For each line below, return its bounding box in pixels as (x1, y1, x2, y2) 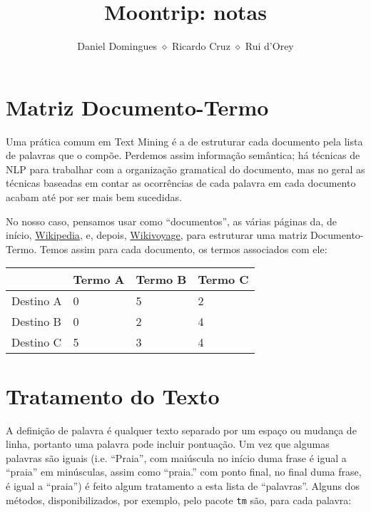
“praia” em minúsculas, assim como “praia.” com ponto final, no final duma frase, (6, 464, 362, 479)
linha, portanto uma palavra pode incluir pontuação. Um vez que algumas (6, 436, 330, 451)
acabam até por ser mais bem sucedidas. (6, 190, 182, 205)
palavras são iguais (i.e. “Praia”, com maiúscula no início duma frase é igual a (6, 450, 347, 465)
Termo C (198, 271, 249, 288)
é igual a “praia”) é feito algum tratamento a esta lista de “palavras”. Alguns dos (6, 478, 360, 493)
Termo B (136, 271, 187, 288)
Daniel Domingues (77, 39, 157, 53)
